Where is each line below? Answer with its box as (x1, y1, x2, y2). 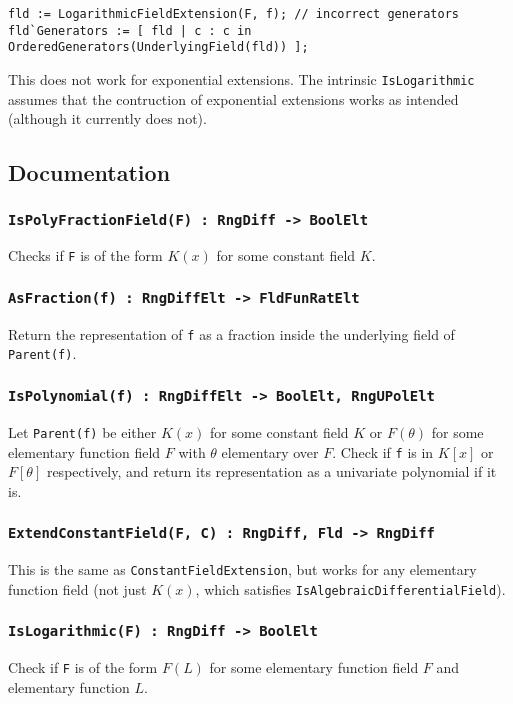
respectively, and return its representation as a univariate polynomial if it (46, 461, 497, 482)
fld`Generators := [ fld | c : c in (8, 23, 252, 38)
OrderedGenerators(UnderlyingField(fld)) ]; (8, 40, 309, 55)
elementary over (221, 441, 319, 462)
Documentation (8, 157, 171, 188)
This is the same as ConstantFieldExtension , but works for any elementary (8, 559, 477, 580)
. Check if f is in (332, 441, 434, 462)
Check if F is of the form (8, 657, 158, 678)
